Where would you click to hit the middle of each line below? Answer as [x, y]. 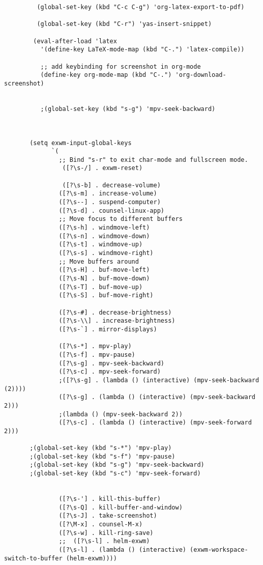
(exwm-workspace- [219, 550]
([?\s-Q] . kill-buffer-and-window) [121, 507]
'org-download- [201, 75]
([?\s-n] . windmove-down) [104, 236]
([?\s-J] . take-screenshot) [108, 516]
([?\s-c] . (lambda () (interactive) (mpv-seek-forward [155, 423]
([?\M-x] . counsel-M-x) [101, 525]
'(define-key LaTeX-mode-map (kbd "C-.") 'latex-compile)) [142, 50]
